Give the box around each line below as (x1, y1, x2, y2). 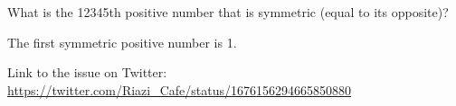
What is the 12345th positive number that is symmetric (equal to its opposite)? (7, 3, 449, 21)
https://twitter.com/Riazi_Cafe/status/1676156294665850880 (7, 80, 352, 99)
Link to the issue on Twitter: (7, 63, 167, 82)
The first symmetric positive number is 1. (7, 32, 237, 51)
